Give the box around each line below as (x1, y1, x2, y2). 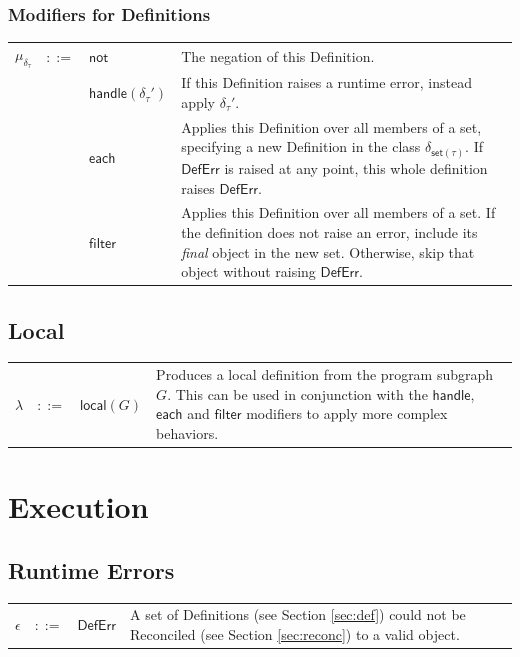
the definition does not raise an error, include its (181, 222, 478, 242)
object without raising (181, 261, 316, 282)
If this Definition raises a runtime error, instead (181, 72, 472, 93)
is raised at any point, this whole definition (224, 157, 488, 178)
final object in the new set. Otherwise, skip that (181, 241, 475, 262)
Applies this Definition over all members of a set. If (181, 202, 496, 223)
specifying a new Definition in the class (181, 136, 421, 157)
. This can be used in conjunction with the (167, 383, 428, 404)
